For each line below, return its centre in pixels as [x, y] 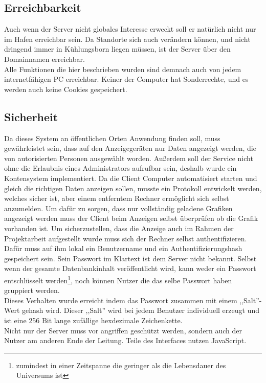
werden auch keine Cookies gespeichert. [66, 89]
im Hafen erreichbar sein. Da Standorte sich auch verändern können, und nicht [127, 39]
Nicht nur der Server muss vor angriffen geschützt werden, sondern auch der [123, 330]
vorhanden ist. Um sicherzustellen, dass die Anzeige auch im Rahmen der [119, 228]
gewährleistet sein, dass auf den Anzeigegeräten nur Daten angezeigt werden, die [130, 148]
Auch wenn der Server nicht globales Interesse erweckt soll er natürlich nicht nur [130, 29]
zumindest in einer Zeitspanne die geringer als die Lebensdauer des [121, 365]
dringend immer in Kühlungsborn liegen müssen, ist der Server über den [117, 49]
